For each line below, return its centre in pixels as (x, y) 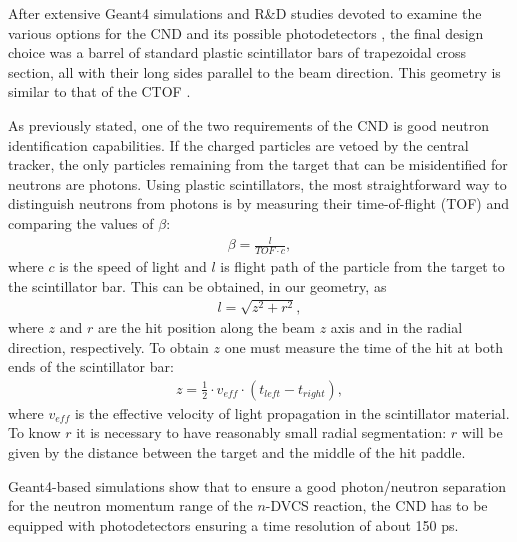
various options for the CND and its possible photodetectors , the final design (246, 32)
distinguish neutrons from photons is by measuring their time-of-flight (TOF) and (258, 203)
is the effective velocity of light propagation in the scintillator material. (292, 412)
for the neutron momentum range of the (130, 505)
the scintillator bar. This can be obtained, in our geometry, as (197, 285)
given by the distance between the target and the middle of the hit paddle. (237, 451)
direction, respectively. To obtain (108, 346)
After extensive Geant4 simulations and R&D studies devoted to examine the (245, 13)
